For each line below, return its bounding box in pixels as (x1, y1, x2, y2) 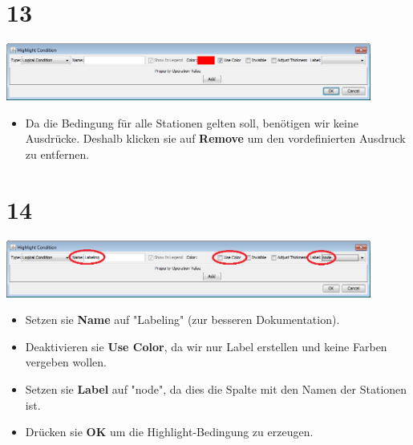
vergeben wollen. (25, 354, 107, 370)
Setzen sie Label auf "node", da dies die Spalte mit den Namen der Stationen (25, 381, 407, 398)
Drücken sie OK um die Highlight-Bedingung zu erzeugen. (25, 423, 314, 440)
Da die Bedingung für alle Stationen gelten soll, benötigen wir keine (25, 114, 358, 131)
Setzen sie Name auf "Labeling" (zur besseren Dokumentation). (25, 311, 340, 328)
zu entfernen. (25, 145, 90, 162)
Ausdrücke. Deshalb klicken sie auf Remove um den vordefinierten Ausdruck (25, 130, 406, 147)
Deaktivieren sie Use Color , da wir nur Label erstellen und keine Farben (25, 338, 387, 354)
